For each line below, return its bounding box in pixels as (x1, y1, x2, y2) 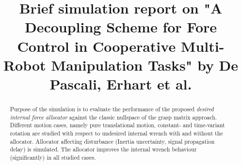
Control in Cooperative (17, 36, 176, 56)
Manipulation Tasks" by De (51, 55, 239, 75)
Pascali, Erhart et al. (49, 74, 192, 93)
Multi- (180, 36, 225, 56)
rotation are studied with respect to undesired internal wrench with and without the (10, 129, 223, 137)
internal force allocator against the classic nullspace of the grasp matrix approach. (10, 113, 217, 121)
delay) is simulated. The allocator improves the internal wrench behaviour (10, 145, 197, 153)
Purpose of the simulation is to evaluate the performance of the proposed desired (10, 105, 214, 113)
